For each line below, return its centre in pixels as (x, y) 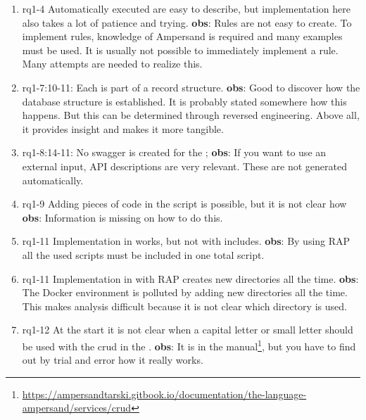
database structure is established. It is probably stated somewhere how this (184, 101)
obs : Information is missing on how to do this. (122, 217)
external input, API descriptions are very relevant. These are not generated (184, 166)
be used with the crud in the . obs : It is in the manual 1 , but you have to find (189, 345)
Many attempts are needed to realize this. (112, 64)
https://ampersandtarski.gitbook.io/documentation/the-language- (164, 394)
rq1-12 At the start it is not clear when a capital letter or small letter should (188, 330)
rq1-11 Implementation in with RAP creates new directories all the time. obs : (190, 278)
